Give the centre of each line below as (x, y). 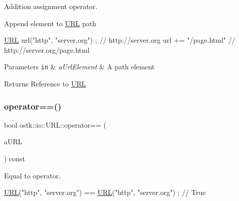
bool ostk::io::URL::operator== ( (55, 124)
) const (15, 159)
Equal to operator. (33, 175)
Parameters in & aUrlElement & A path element (79, 67)
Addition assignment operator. (51, 6)
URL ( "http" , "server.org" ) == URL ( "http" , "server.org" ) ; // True (105, 192)
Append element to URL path (50, 23)
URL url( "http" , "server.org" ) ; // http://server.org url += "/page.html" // (120, 40)
